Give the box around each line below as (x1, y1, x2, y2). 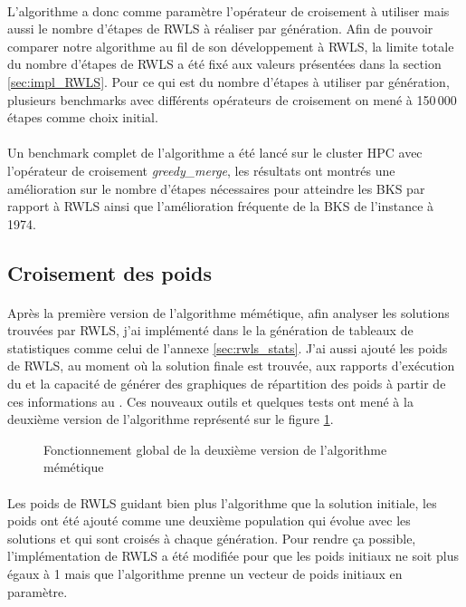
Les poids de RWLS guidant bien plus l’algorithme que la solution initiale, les (7, 493, 437, 512)
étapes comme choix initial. (7, 108, 158, 127)
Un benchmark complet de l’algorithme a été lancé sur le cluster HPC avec (7, 143, 423, 162)
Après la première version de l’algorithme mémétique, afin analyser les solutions (7, 303, 450, 322)
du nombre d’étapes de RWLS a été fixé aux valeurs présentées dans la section (7, 54, 442, 73)
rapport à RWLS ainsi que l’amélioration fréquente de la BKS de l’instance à (7, 197, 434, 216)
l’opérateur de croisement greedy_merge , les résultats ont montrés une (7, 160, 395, 179)
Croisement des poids (7, 258, 213, 286)
